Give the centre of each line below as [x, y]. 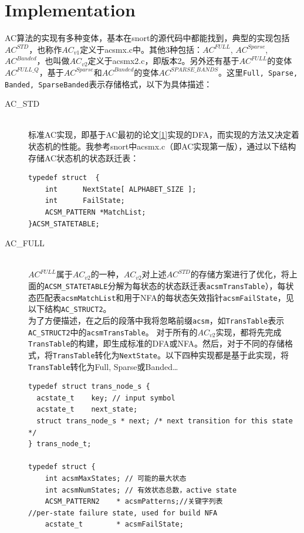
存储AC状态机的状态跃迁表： [84, 157]
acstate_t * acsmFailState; [114, 524]
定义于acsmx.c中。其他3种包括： [141, 49]
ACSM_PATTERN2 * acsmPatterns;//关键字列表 [134, 502]
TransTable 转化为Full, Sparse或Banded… [103, 366]
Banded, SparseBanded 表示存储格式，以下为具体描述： [109, 84]
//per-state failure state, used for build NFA [123, 513]
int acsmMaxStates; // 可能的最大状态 [116, 478]
